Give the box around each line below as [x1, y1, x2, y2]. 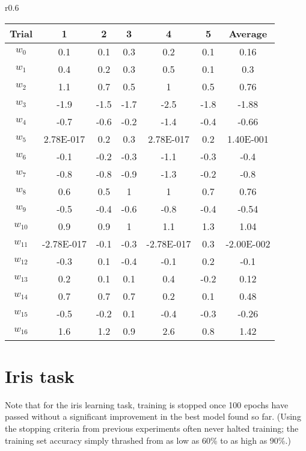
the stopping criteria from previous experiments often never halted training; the [5, 421, 299, 434]
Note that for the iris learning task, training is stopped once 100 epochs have [5, 398, 289, 411]
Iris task [5, 363, 75, 388]
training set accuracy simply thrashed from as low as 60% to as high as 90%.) [5, 434, 291, 446]
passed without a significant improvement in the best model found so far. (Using [5, 410, 301, 423]
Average [228, 26, 268, 40]
